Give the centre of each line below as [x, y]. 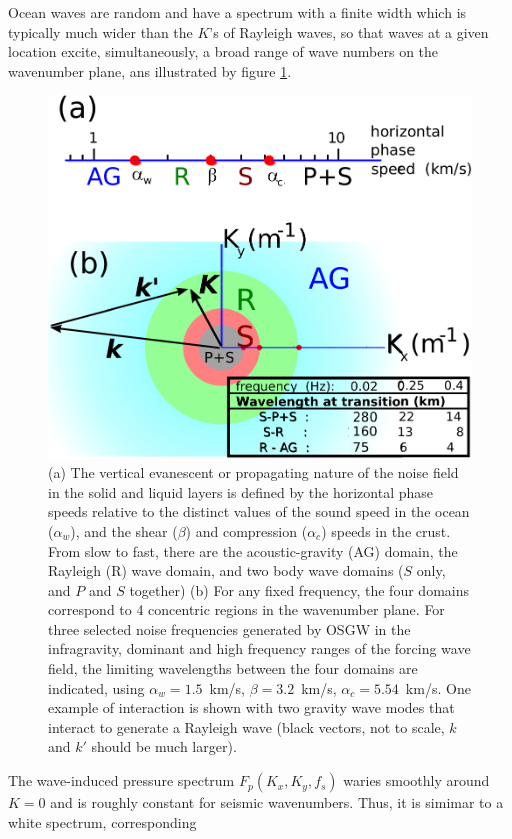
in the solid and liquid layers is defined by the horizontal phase [241, 491]
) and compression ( [246, 530]
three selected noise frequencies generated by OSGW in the [229, 628]
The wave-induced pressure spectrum [121, 780]
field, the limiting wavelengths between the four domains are [233, 668]
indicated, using [96, 687]
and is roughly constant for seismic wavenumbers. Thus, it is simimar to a [277, 802]
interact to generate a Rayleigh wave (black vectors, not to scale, [246, 726]
